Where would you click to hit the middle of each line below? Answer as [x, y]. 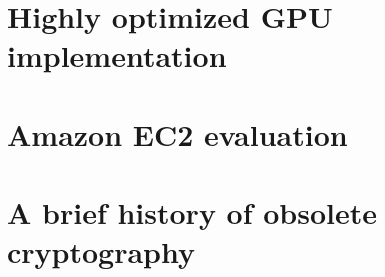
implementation [117, 55]
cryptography [101, 251]
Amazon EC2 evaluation [177, 133]
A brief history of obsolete [192, 212]
